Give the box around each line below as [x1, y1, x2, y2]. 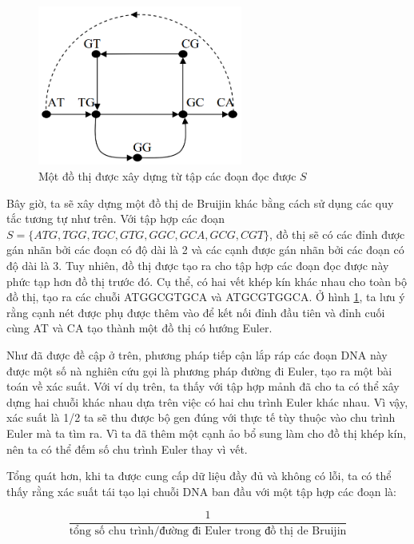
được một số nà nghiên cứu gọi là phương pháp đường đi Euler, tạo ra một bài [6, 362, 392, 379]
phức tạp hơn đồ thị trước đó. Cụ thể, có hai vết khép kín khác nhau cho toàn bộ [6, 272, 407, 289]
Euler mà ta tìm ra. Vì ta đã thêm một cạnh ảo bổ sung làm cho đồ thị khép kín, [6, 424, 407, 441]
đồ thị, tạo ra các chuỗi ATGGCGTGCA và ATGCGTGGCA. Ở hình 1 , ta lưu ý [6, 288, 405, 305]
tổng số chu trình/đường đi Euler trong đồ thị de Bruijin [69, 526, 347, 538]
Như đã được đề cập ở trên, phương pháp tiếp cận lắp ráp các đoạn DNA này [6, 346, 388, 363]
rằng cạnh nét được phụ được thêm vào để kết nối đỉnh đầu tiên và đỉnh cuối [6, 304, 385, 320]
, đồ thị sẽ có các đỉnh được [269, 225, 405, 242]
